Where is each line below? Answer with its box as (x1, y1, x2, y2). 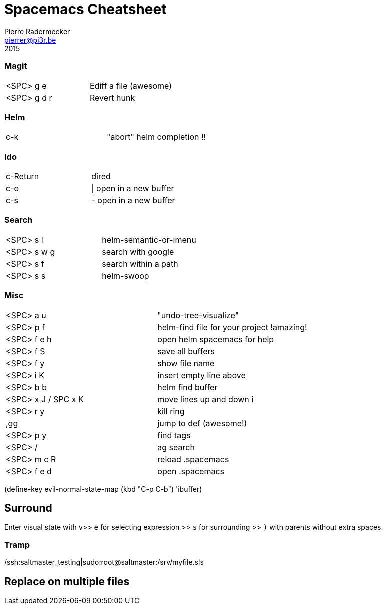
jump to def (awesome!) (157, 418, 247, 428)
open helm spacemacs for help (157, 334, 274, 344)
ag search (157, 442, 195, 452)
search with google (102, 246, 174, 257)
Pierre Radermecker (4, 27, 70, 36)
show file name (157, 358, 215, 368)
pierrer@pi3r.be (4, 35, 56, 44)
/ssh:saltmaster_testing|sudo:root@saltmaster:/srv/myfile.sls (4, 558, 204, 567)
